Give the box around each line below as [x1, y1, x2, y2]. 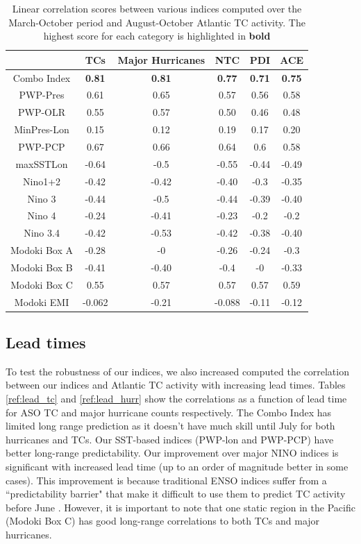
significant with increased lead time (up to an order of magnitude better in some [6, 459, 349, 474]
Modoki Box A [10, 243, 74, 257]
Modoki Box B [10, 260, 73, 274]
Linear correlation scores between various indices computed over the [12, 1, 302, 15]
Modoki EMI [14, 294, 69, 309]
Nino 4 [27, 208, 56, 223]
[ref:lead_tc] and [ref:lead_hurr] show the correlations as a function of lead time [6, 391, 347, 406]
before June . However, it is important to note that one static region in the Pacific [6, 500, 355, 514]
